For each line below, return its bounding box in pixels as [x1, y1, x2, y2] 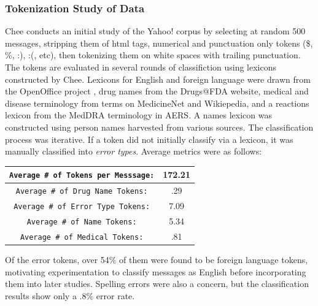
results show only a [5, 289, 77, 302]
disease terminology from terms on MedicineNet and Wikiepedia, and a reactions [5, 96, 309, 109]
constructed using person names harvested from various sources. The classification [5, 120, 314, 133]
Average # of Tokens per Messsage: [9, 171, 155, 180]
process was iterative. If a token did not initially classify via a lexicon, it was [5, 132, 293, 145]
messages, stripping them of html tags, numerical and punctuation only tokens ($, [5, 36, 313, 49]
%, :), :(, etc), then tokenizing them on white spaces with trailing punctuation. [5, 48, 301, 61]
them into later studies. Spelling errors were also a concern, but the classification [5, 277, 309, 290]
